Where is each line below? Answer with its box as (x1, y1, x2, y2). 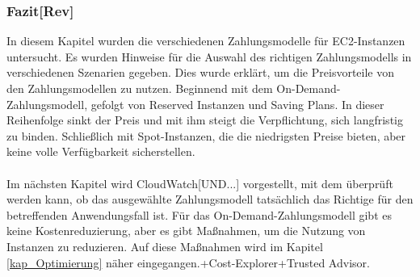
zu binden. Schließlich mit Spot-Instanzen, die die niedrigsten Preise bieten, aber (6, 127, 406, 144)
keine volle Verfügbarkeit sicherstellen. (6, 143, 195, 160)
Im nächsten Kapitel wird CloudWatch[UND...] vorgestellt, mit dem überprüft (6, 174, 393, 191)
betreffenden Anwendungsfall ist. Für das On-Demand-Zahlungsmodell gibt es (6, 206, 392, 223)
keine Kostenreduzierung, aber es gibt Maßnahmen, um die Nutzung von (6, 222, 366, 239)
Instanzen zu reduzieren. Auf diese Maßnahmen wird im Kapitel (6, 237, 323, 254)
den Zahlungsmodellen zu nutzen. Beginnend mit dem (6, 80, 273, 96)
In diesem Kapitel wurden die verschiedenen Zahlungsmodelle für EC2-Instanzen (6, 32, 405, 49)
